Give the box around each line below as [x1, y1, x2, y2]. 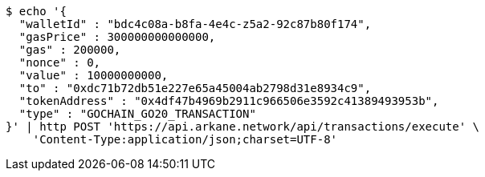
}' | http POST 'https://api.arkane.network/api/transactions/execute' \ [6, 120, 480, 133]
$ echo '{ [6, 5, 67, 18]
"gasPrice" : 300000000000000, [18, 30, 216, 43]
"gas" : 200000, [18, 43, 121, 56]
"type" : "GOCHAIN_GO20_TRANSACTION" [18, 107, 256, 120]
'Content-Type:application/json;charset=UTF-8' [32, 133, 338, 146]
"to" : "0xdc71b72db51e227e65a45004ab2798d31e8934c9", [18, 82, 372, 95]
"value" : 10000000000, [18, 69, 169, 82]
